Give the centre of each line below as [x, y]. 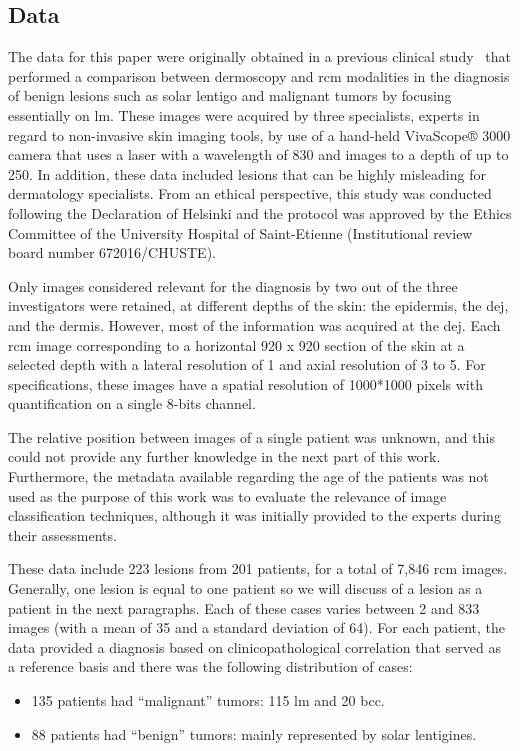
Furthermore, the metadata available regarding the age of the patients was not [248, 476]
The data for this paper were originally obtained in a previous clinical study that [259, 56]
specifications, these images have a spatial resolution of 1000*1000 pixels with [245, 383]
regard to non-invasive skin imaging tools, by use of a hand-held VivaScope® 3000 [259, 134]
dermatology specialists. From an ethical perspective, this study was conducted [250, 193]
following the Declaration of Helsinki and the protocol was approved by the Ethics [260, 212]
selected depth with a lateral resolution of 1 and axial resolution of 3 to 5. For [247, 364]
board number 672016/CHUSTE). [112, 252]
